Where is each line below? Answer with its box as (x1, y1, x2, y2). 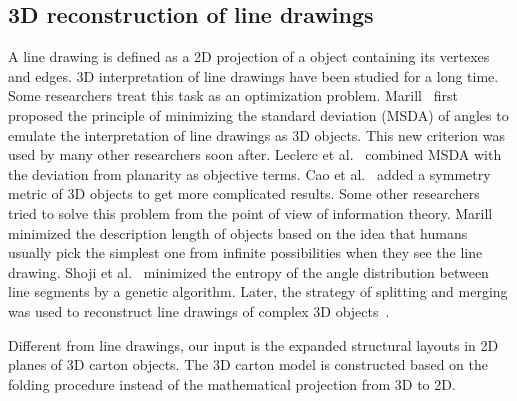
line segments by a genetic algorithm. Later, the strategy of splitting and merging (8, 281, 508, 302)
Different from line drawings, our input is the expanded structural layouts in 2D (8, 334, 499, 355)
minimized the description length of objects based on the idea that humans (8, 222, 468, 243)
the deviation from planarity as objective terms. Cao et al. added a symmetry (8, 163, 491, 184)
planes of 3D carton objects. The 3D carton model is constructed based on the (8, 354, 488, 375)
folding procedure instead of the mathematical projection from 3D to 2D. (8, 373, 456, 394)
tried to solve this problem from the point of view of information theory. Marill (8, 202, 493, 223)
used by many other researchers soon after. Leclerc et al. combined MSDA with (8, 144, 502, 165)
